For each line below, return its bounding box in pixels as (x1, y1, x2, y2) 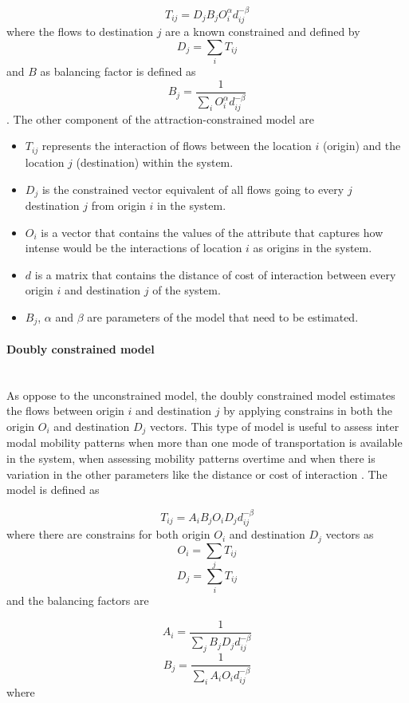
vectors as (325, 526, 374, 543)
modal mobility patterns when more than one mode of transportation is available (6, 434, 403, 451)
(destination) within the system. (76, 153, 234, 170)
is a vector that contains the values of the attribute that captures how (41, 223, 383, 240)
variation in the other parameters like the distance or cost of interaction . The (6, 465, 387, 482)
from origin (91, 196, 146, 213)
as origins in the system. (253, 239, 372, 256)
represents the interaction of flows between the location (41, 137, 312, 154)
